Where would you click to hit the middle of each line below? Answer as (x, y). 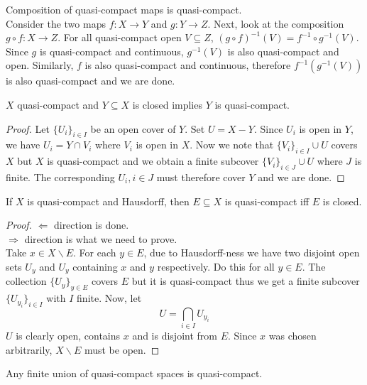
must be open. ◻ (122, 349)
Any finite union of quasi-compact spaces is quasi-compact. (134, 373)
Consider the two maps (56, 23)
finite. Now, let (109, 298)
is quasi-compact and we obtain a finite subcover (153, 161)
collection (26, 281)
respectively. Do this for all (216, 266)
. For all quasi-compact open (120, 37)
